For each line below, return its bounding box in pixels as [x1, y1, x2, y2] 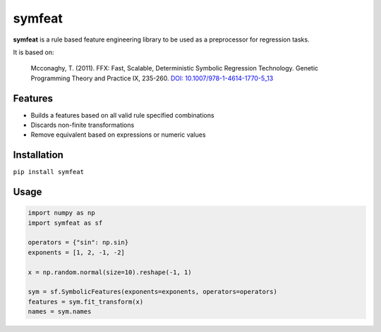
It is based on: [13, 48, 54, 56]
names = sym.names [28, 307, 92, 316]
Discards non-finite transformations [30, 121, 135, 130]
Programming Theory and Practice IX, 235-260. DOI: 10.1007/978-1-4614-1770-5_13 [30, 74, 274, 82]
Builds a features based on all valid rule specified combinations [30, 111, 214, 119]
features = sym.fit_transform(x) [28, 297, 144, 306]
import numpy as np [28, 209, 95, 217]
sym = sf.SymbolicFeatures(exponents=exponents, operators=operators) [28, 288, 278, 296]
